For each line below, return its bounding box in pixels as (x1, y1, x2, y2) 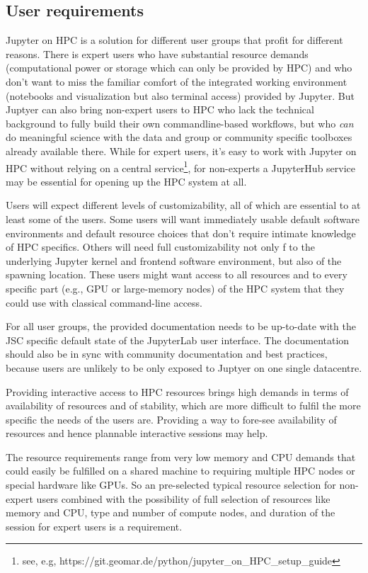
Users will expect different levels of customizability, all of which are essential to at (6, 198, 361, 212)
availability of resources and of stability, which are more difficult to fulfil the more (6, 398, 361, 413)
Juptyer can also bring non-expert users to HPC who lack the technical (6, 102, 314, 117)
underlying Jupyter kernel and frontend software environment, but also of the (6, 253, 342, 268)
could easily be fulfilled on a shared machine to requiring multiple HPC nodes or (6, 463, 355, 478)
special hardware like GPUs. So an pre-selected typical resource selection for (6, 477, 336, 492)
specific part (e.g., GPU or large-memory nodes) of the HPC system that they (6, 280, 345, 295)
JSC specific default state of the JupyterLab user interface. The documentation (6, 332, 350, 347)
